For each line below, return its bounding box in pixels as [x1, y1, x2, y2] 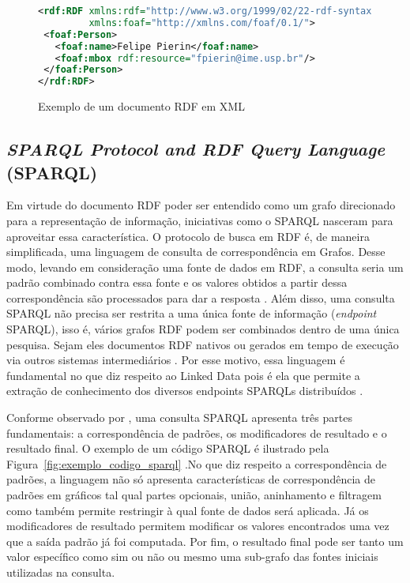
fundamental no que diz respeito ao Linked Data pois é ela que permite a [6, 367, 360, 383]
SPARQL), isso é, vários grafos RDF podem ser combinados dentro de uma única [6, 321, 400, 337]
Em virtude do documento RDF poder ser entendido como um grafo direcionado [6, 197, 396, 213]
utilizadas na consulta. [6, 563, 115, 580]
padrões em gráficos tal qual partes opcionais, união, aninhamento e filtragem [6, 487, 382, 502]
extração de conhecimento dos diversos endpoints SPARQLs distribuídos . [6, 382, 363, 399]
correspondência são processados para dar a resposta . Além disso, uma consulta [6, 289, 395, 306]
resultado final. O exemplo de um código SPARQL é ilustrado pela [6, 440, 329, 457]
